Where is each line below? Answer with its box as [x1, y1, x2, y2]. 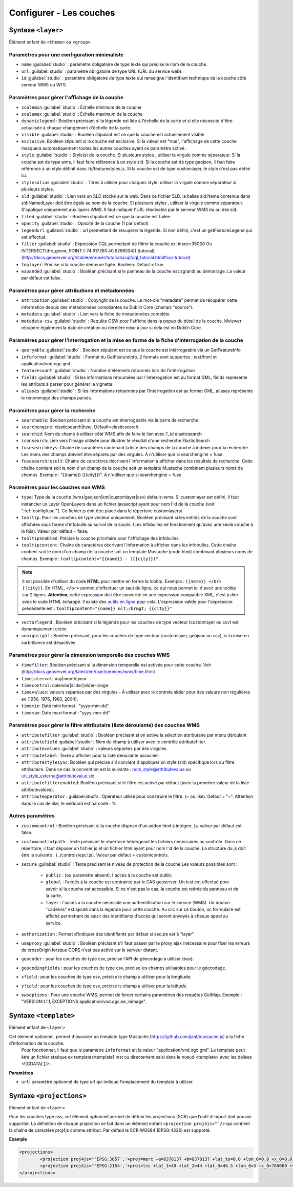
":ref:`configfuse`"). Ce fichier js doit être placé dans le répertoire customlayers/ [21, 508, 183, 514]
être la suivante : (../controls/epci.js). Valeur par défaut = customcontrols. [21, 852, 169, 858]
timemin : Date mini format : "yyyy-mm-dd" [21, 703, 109, 709]
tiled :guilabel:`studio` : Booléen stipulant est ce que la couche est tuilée [21, 213, 170, 219]
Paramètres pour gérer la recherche [9, 407, 96, 414]
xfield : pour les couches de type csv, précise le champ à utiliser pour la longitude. [21, 974, 191, 980]
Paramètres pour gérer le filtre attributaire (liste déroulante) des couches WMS [9, 722, 200, 729]
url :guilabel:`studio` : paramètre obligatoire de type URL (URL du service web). [21, 68, 183, 74]
